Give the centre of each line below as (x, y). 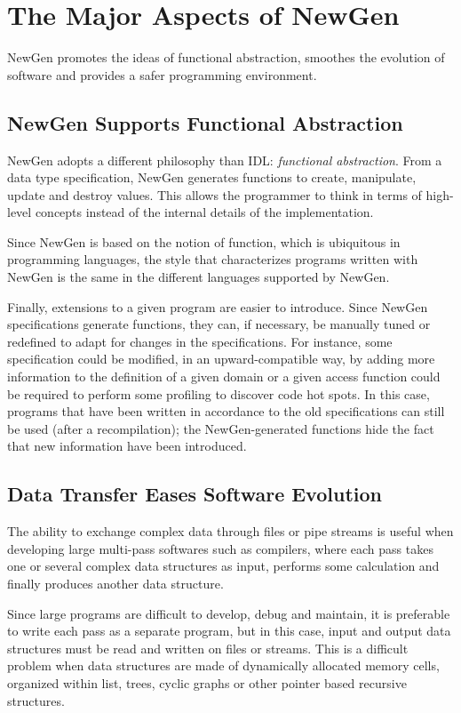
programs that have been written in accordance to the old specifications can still (226, 411)
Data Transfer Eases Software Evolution (195, 494)
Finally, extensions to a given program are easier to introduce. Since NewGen (218, 306)
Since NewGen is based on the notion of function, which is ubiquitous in (204, 241)
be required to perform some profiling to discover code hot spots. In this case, (219, 393)
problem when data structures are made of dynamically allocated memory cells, (223, 665)
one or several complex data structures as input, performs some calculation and (223, 566)
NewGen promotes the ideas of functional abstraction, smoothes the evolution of (226, 57)
